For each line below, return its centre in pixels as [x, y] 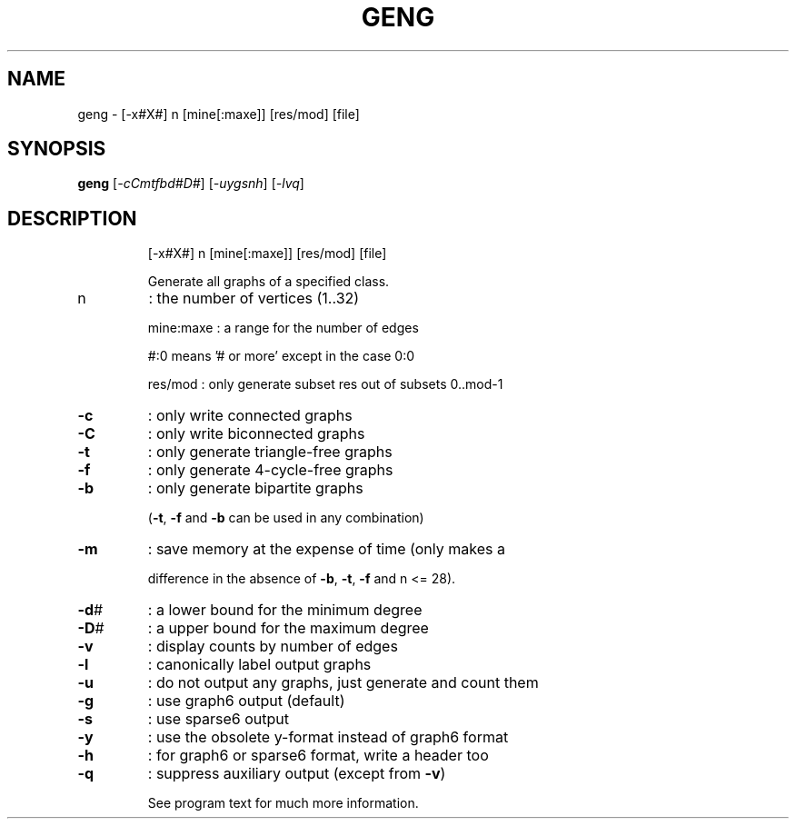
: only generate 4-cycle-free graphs [270, 470]
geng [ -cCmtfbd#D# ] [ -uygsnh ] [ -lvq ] [191, 184]
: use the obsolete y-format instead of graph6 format [328, 737]
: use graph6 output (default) [246, 701]
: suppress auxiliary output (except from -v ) [297, 774]
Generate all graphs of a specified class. [269, 282]
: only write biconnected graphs [256, 434]
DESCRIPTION [72, 218]
